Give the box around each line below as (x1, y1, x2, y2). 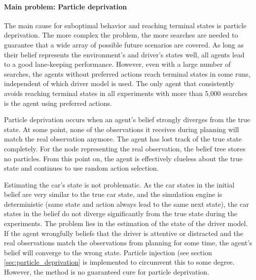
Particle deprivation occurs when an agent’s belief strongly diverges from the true (4, 114, 251, 125)
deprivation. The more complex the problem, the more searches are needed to (4, 30, 238, 40)
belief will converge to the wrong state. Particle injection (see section (4, 247, 212, 257)
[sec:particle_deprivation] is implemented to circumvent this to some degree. (4, 257, 235, 267)
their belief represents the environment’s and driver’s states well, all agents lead (4, 49, 245, 59)
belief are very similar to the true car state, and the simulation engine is (4, 189, 222, 199)
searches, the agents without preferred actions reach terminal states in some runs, (4, 68, 251, 79)
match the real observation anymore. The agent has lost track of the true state (4, 134, 242, 144)
